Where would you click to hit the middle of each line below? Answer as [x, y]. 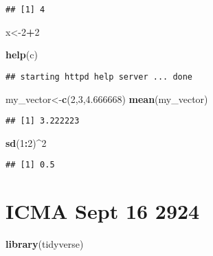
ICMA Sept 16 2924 [103, 211]
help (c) [22, 55]
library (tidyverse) [45, 244]
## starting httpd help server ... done [99, 77]
